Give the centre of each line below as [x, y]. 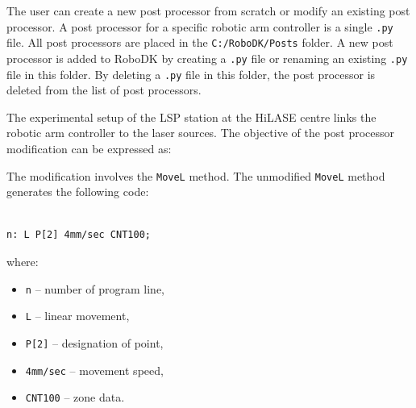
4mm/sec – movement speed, [94, 370]
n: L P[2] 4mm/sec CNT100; [79, 235]
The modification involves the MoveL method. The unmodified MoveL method [196, 175]
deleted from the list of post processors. [104, 90]
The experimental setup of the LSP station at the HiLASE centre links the [191, 117]
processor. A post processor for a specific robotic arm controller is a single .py [200, 26]
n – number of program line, [95, 288]
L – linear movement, [77, 316]
